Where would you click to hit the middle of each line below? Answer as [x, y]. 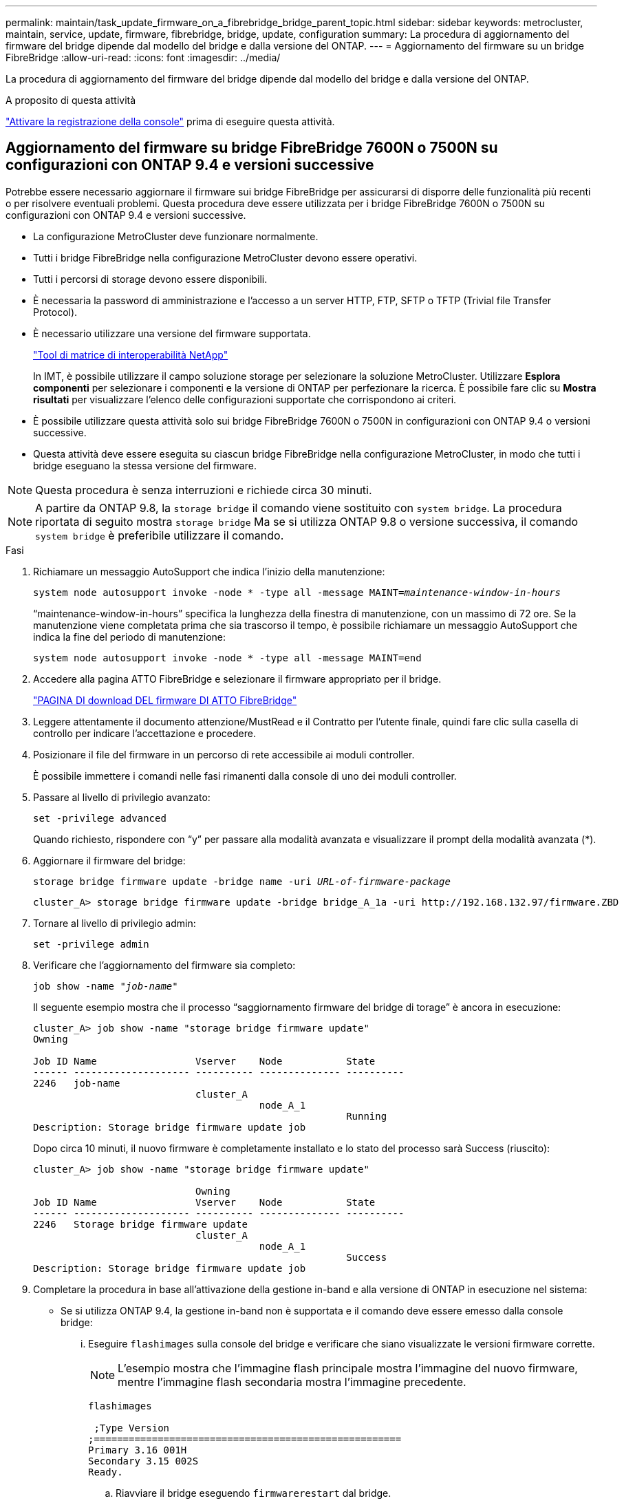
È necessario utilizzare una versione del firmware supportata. [172, 333]
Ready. [106, 1472]
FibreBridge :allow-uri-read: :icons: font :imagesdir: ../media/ [143, 57]
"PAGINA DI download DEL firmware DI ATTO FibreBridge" [165, 700]
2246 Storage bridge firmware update [140, 1224]
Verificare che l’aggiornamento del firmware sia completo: [164, 965]
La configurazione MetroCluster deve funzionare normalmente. [176, 236]
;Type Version [132, 1428]
